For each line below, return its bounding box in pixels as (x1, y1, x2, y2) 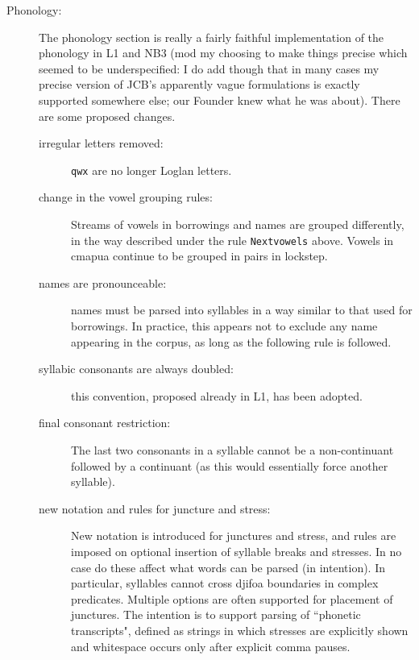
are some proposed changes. (39, 107, 176, 124)
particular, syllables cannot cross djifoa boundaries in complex (71, 575, 379, 592)
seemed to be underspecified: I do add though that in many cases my (39, 60, 380, 77)
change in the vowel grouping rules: (39, 189, 213, 205)
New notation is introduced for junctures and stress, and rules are (71, 527, 396, 544)
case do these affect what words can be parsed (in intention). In (71, 558, 386, 575)
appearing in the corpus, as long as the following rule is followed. (71, 333, 392, 350)
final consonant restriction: (39, 414, 171, 431)
